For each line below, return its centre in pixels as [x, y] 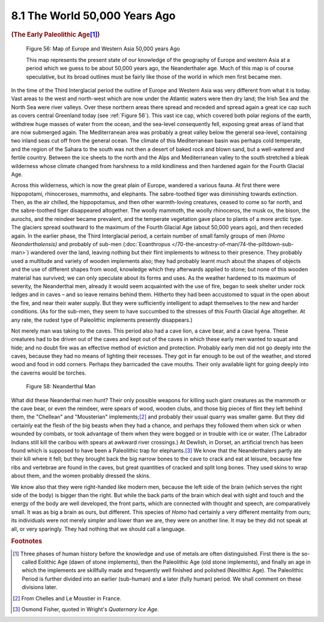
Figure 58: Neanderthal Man [61, 387]
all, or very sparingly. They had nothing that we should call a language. [98, 529]
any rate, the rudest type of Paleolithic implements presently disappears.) [102, 320]
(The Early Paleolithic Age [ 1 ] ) [55, 34]
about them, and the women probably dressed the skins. [81, 476]
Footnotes [27, 542]
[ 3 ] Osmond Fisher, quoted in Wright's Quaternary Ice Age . [86, 609]
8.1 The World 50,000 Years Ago [93, 16]
